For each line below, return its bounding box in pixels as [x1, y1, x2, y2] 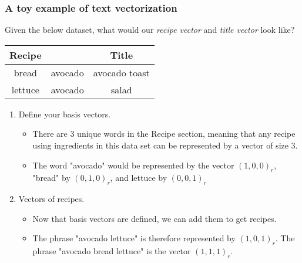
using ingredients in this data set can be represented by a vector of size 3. [32, 139, 298, 151]
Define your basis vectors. [18, 107, 111, 120]
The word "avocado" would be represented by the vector [32, 159, 234, 171]
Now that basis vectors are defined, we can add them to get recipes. [32, 212, 277, 224]
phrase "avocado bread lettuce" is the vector [32, 245, 191, 257]
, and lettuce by [110, 171, 167, 184]
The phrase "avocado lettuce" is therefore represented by [32, 232, 236, 244]
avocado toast [93, 65, 150, 79]
